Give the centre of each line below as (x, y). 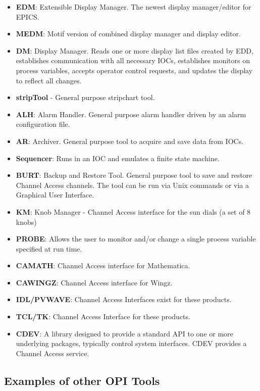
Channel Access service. (53, 353)
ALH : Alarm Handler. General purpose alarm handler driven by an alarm (131, 114)
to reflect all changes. (49, 80)
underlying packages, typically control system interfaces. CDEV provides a (131, 343)
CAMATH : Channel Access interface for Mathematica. (103, 265)
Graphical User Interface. (55, 195)
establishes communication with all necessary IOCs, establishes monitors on (133, 60)
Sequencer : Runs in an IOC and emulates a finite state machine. (118, 158)
